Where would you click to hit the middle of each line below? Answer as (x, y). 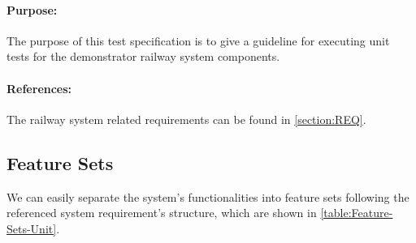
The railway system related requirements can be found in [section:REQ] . (186, 119)
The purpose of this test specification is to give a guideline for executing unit (198, 40)
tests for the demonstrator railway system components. (143, 56)
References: (39, 88)
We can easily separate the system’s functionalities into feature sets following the (208, 196)
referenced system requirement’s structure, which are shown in (162, 213)
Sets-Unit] (32, 228)
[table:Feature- (357, 213)
